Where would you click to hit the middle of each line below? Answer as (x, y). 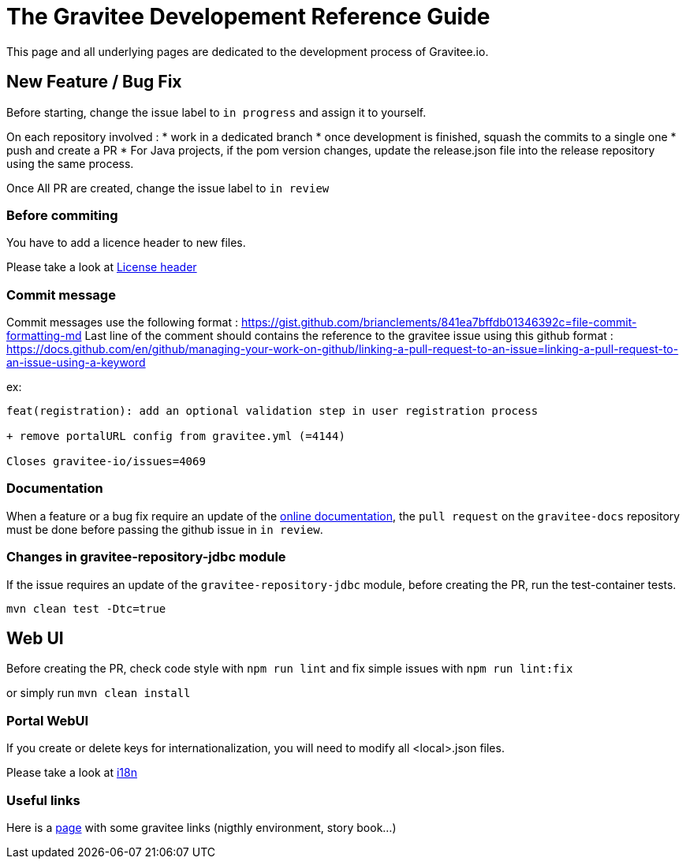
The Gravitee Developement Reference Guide (248, 17)
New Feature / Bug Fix (94, 82)
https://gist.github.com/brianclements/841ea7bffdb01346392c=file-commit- (439, 323)
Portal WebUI (48, 720)
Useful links (43, 800)
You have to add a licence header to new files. (126, 243)
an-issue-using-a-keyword (76, 363)
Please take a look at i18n (72, 773)
